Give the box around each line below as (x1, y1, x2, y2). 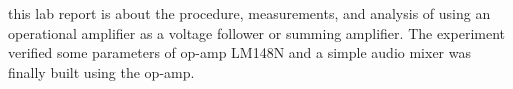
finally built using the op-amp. (8, 61, 195, 82)
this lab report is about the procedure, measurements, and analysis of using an (8, 3, 491, 23)
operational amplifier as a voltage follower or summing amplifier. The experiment (8, 22, 505, 43)
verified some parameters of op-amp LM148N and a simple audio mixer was (8, 42, 472, 63)
